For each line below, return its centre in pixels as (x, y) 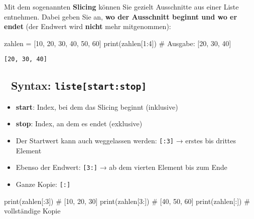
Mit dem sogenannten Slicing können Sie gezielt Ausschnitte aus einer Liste (121, 7)
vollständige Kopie (32, 211)
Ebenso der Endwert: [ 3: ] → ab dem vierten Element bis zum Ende (121, 167)
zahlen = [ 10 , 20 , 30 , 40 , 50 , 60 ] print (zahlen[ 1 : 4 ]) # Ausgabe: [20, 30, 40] (118, 43)
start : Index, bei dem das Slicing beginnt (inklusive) (97, 106)
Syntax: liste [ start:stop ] (79, 85)
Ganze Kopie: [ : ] (43, 184)
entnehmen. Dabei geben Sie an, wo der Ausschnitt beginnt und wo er (121, 16)
